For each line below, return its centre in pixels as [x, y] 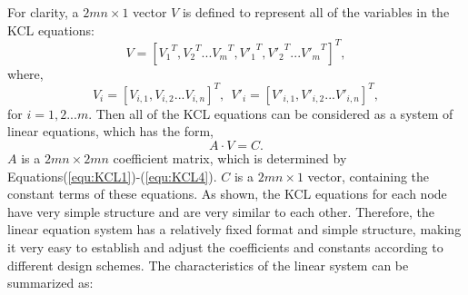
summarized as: [50, 283]
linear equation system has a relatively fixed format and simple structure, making [234, 229]
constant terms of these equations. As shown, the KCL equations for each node [227, 194]
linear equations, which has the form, [110, 131]
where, [25, 73]
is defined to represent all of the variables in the [316, 12]
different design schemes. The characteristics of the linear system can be [208, 265]
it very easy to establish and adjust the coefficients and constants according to [225, 246]
